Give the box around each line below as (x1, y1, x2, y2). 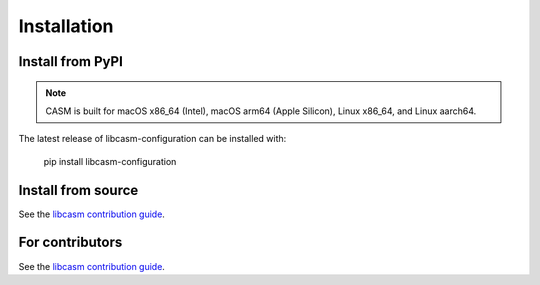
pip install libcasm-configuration (43, 155, 177, 167)
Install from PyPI (18, 53, 124, 70)
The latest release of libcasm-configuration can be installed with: (18, 133, 287, 145)
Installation (18, 15, 114, 37)
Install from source (18, 181, 139, 199)
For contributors (18, 234, 123, 251)
